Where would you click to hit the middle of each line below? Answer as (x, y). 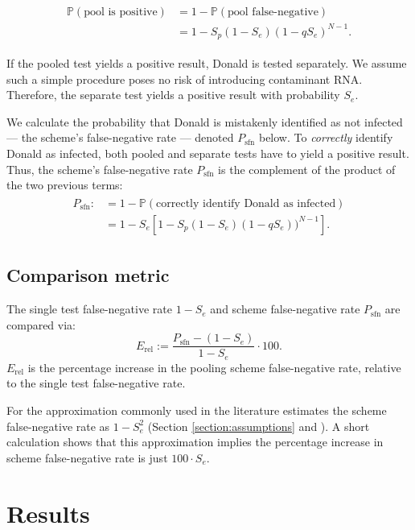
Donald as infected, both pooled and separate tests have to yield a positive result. (208, 153)
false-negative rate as (58, 426)
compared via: (41, 324)
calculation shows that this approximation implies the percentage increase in (195, 442)
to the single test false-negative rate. (96, 383)
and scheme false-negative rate (285, 309)
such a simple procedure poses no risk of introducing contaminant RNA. (185, 79)
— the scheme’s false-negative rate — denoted (120, 137)
